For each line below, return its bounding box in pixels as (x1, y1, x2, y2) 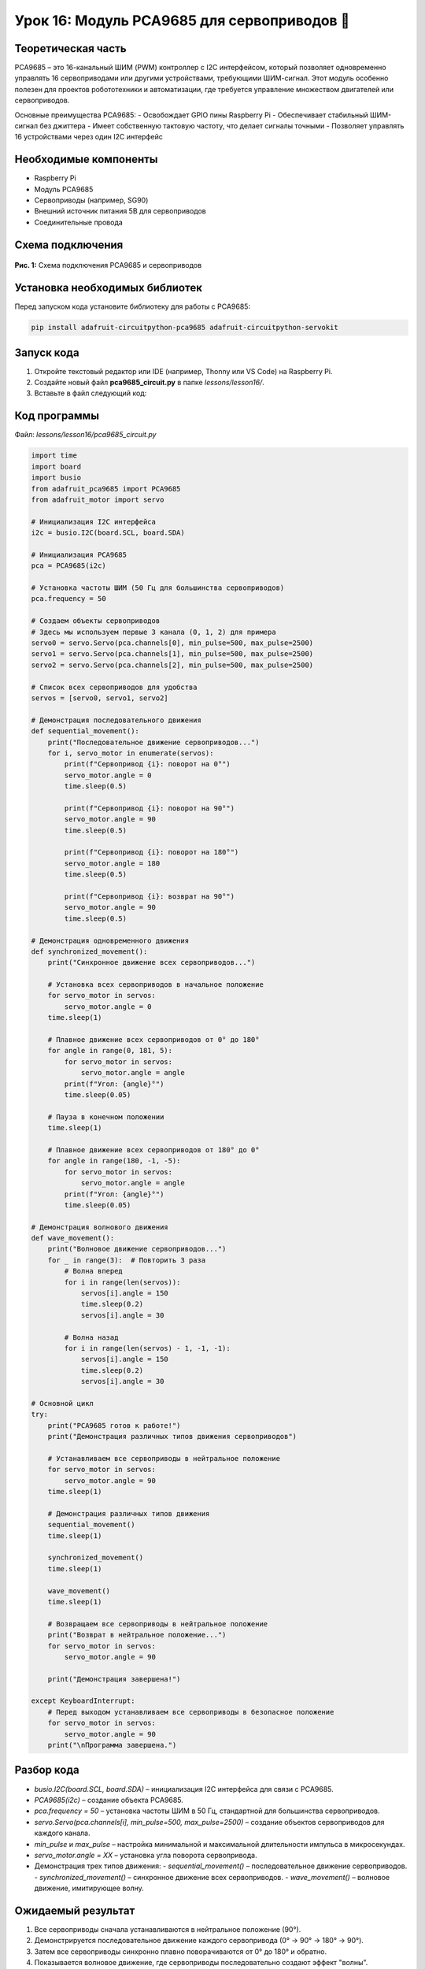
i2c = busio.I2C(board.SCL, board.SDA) (31, 528, 185, 537)
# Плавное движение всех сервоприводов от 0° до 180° (47, 1036, 260, 1044)
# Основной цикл (31, 1399, 94, 1407)
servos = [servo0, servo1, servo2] (31, 693, 168, 703)
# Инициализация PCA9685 (31, 550, 128, 559)
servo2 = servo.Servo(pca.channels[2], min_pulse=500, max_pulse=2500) (31, 660, 314, 669)
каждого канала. (34, 1828, 91, 1838)
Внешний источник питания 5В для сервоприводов (34, 206, 206, 216)
